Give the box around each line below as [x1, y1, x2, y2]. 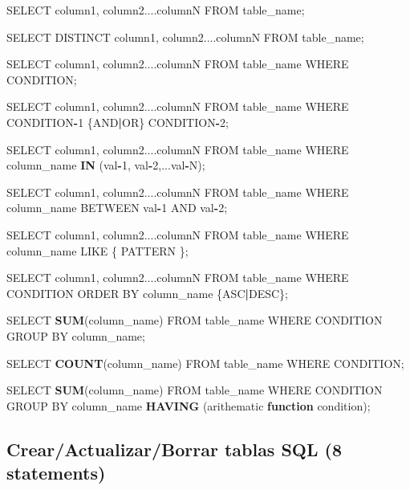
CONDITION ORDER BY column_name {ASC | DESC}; [6, 284, 288, 301]
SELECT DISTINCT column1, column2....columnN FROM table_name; [6, 28, 364, 45]
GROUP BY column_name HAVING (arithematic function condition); [6, 397, 371, 414]
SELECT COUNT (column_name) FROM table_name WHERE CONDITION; [6, 354, 404, 371]
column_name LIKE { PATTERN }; [6, 242, 189, 259]
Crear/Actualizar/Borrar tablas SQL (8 [6, 436, 343, 461]
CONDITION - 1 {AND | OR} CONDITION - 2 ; [6, 113, 229, 130]
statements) [6, 460, 106, 485]
